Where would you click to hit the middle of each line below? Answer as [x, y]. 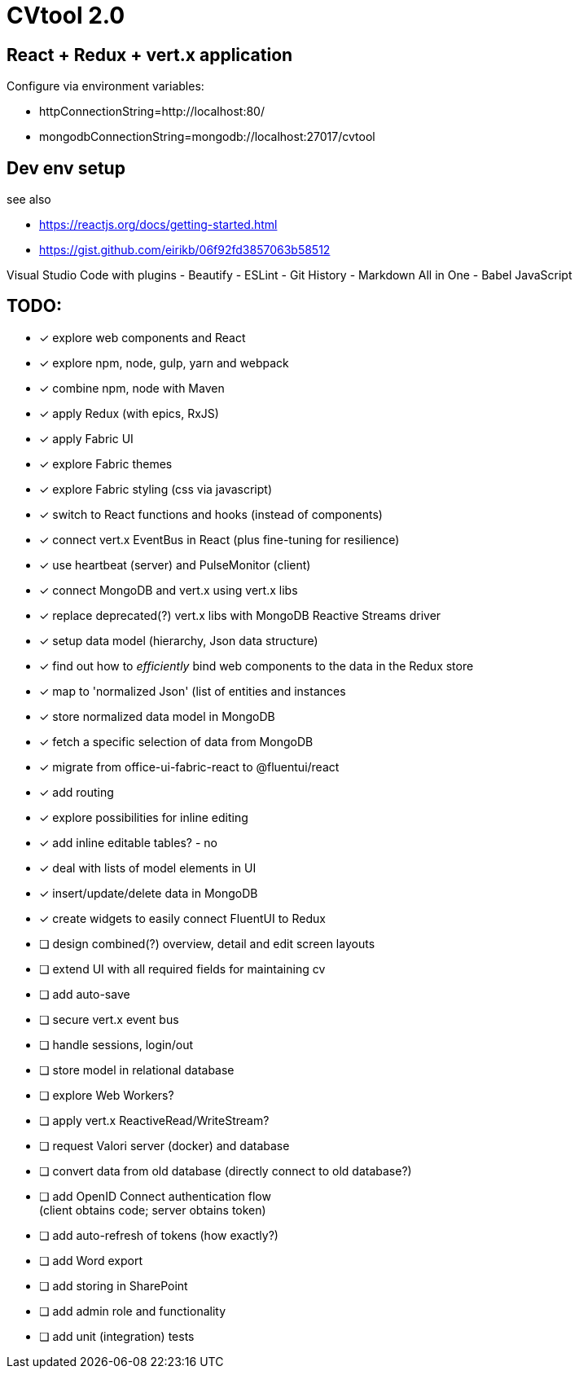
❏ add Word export [91, 1260]
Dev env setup [66, 168]
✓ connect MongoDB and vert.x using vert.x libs [169, 590]
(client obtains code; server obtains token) [153, 1210]
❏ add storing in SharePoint [114, 1285]
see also [29, 200]
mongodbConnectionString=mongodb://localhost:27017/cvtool [207, 137]
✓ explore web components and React [143, 337]
